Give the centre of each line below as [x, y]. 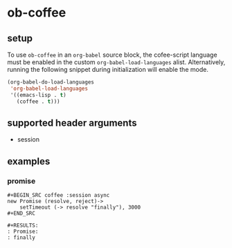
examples [29, 161]
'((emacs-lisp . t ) [38, 95]
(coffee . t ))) [38, 102]
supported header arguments [72, 123]
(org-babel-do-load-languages [51, 82]
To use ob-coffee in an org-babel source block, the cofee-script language [112, 55]
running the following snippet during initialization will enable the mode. [108, 69]
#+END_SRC [21, 213]
